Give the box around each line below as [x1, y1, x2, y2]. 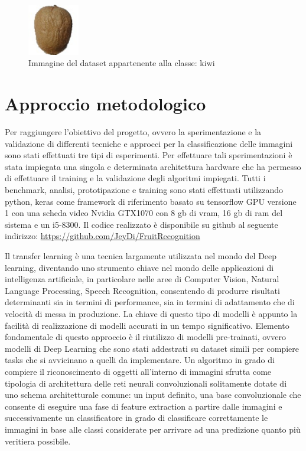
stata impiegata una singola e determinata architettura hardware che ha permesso [5, 160, 301, 172]
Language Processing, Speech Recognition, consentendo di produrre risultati [5, 284, 280, 296]
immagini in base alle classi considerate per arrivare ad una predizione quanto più [5, 423, 301, 435]
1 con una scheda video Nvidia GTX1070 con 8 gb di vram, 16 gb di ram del [5, 207, 283, 219]
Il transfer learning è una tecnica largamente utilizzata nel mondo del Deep [5, 250, 277, 262]
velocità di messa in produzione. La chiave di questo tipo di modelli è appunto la [5, 308, 298, 320]
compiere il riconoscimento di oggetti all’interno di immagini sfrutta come [5, 365, 272, 377]
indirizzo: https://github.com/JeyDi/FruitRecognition [5, 230, 200, 242]
